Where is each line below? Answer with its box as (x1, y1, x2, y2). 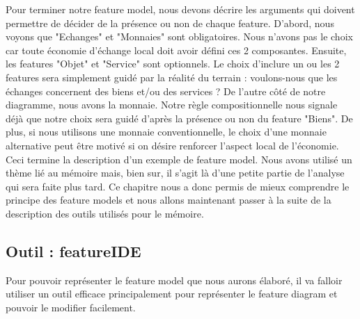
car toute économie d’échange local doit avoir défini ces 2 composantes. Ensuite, (6, 42, 347, 57)
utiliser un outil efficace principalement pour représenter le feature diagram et (6, 286, 338, 301)
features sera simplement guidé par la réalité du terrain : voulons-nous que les (6, 69, 338, 84)
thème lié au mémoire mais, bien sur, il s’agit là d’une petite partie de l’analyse (6, 165, 345, 180)
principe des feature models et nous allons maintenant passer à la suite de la (6, 193, 331, 207)
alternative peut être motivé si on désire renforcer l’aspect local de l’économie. (6, 138, 339, 152)
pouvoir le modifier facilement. (6, 300, 136, 314)
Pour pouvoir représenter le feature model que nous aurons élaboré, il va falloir (6, 272, 343, 287)
